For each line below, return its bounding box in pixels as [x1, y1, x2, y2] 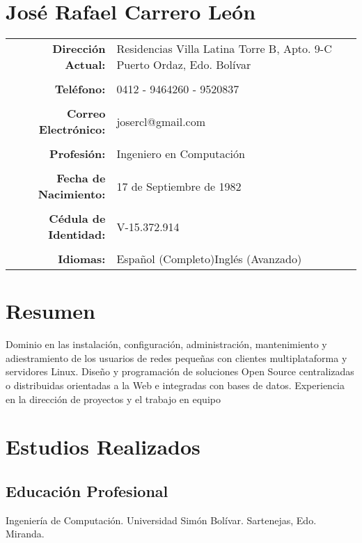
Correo [67, 105, 106, 122]
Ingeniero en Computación [116, 145, 245, 162]
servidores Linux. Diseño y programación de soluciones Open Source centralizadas [6, 364, 354, 379]
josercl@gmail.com [116, 113, 206, 129]
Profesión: [49, 145, 106, 162]
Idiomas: [58, 251, 106, 267]
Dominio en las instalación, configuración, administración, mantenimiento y [6, 337, 327, 352]
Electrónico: [38, 121, 106, 138]
